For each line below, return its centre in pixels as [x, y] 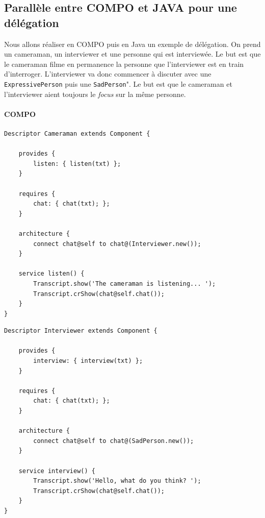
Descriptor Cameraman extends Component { [77, 134]
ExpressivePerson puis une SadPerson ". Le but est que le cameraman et [118, 83]
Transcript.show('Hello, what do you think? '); [117, 481]
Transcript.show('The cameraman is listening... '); [125, 283]
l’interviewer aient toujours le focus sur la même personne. [95, 94]
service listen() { [51, 274]
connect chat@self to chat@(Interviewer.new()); [117, 244]
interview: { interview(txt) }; [88, 361]
